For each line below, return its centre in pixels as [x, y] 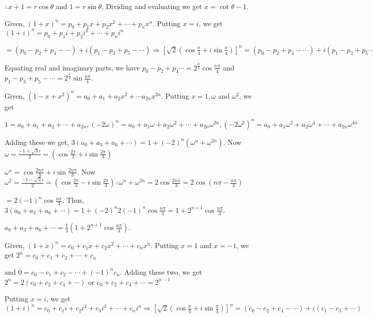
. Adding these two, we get [161, 271]
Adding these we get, [37, 142]
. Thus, [73, 200]
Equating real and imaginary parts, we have [72, 67]
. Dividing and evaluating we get [152, 6]
